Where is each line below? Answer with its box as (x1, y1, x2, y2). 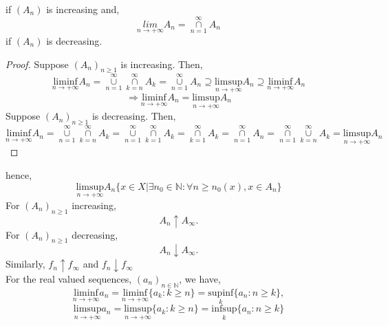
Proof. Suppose (6, 56, 69, 71)
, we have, (179, 272, 221, 286)
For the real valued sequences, (6, 272, 132, 286)
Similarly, (6, 257, 45, 271)
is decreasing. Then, (91, 109, 176, 123)
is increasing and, (46, 2, 120, 16)
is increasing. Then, (120, 56, 203, 71)
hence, (6, 167, 32, 182)
